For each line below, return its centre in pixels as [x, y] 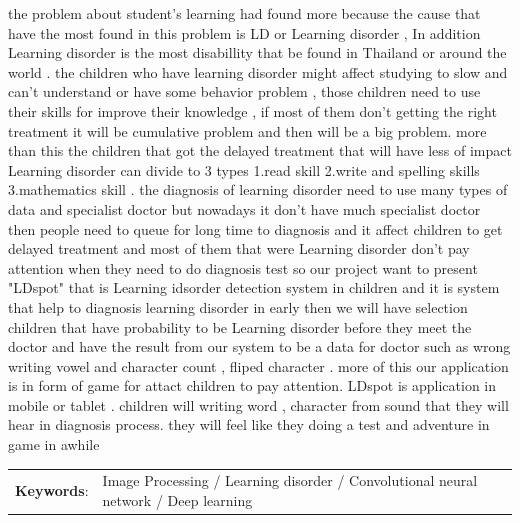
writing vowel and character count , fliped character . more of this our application [258, 365]
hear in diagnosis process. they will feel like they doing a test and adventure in [249, 424]
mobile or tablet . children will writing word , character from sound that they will [258, 404]
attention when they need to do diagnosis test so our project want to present [243, 267]
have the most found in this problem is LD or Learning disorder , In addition [244, 32]
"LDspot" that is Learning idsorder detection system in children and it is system [254, 287]
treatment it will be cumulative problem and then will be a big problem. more [247, 130]
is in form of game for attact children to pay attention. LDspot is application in [252, 385]
